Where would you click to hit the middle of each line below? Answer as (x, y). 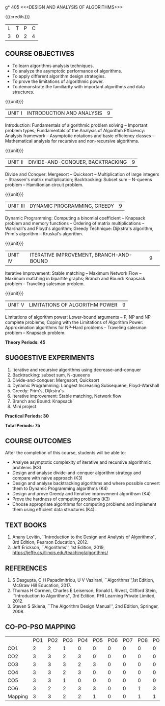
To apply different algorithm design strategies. (59, 76)
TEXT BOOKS (26, 525)
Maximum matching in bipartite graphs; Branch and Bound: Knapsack (75, 278)
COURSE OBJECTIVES (40, 54)
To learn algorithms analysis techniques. (53, 66)
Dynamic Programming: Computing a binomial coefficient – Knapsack (75, 218)
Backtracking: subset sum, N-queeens (51, 375)
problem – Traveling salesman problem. (45, 284)
